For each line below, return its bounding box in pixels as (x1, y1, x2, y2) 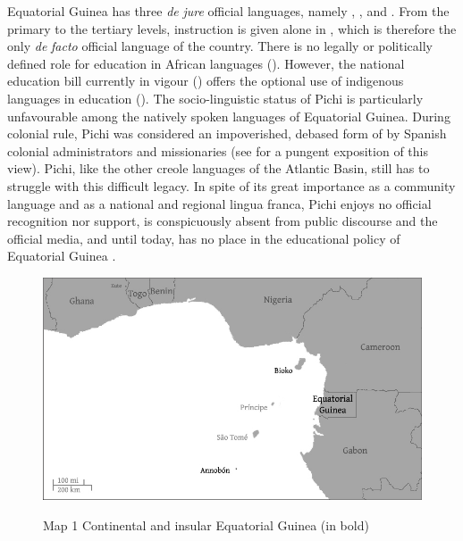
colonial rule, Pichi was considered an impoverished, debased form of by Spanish (7, 124, 447, 143)
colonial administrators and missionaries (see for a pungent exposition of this (7, 141, 428, 160)
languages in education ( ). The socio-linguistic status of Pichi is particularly (7, 88, 424, 107)
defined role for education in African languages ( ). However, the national (7, 54, 405, 72)
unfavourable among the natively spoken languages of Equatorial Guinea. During (7, 106, 450, 125)
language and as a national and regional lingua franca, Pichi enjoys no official (7, 194, 432, 212)
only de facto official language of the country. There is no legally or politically (7, 37, 433, 55)
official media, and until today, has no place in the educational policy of (7, 229, 400, 247)
